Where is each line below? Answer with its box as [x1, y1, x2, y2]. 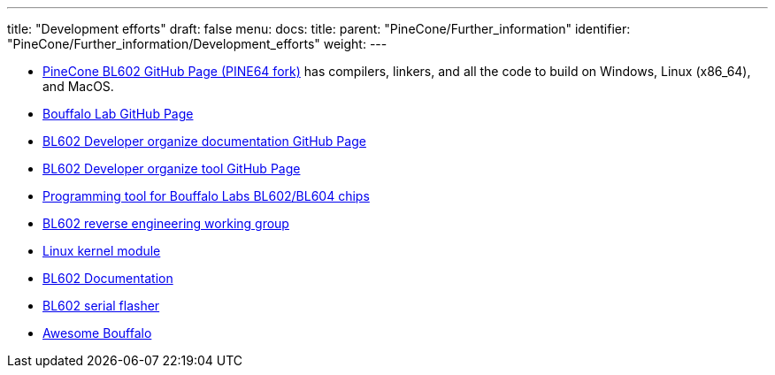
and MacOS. [42, 79, 114, 94]
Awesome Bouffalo [42, 325, 152, 341]
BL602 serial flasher [42, 298, 160, 313]
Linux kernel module [42, 243, 161, 258]
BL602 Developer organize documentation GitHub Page [42, 134, 366, 149]
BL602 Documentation [42, 271, 173, 286]
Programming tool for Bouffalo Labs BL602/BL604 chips [42, 188, 370, 203]
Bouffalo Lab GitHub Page [42, 106, 194, 121]
